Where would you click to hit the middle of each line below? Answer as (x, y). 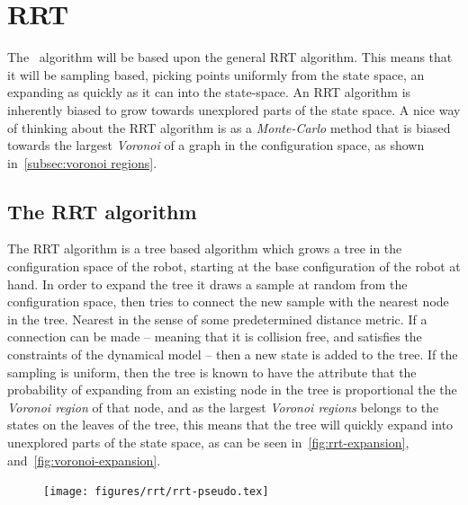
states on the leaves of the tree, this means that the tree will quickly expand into (230, 425)
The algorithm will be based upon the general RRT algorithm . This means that (230, 57)
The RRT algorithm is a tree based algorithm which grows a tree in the (205, 248)
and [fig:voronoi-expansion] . (84, 460)
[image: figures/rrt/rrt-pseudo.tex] (156, 492)
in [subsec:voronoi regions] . (82, 162)
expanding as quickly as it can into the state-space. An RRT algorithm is (209, 92)
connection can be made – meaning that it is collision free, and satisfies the (215, 337)
